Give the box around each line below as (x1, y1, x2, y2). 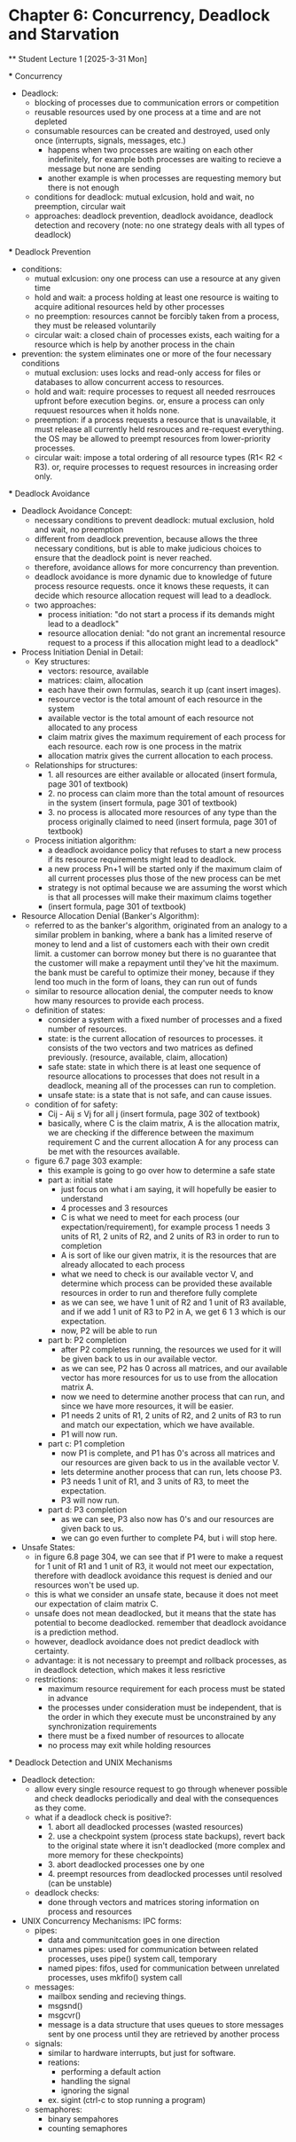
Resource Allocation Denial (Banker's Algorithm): (20, 910, 200, 921)
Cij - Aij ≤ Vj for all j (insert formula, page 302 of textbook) (47, 1108, 261, 1118)
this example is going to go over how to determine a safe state (47, 1165, 276, 1175)
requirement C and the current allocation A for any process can (47, 1136, 279, 1147)
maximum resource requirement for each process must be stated (47, 1683, 285, 1694)
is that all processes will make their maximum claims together (47, 891, 272, 902)
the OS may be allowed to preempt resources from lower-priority (34, 433, 271, 443)
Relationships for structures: (34, 759, 138, 770)
